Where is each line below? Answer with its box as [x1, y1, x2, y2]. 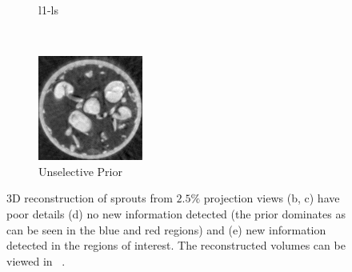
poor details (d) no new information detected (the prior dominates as [6, 205, 346, 222]
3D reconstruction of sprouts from [6, 190, 173, 206]
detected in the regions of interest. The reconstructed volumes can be [6, 237, 346, 254]
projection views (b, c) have [203, 190, 340, 206]
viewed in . [6, 252, 66, 269]
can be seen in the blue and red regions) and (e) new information [6, 221, 326, 238]
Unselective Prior [38, 162, 122, 179]
